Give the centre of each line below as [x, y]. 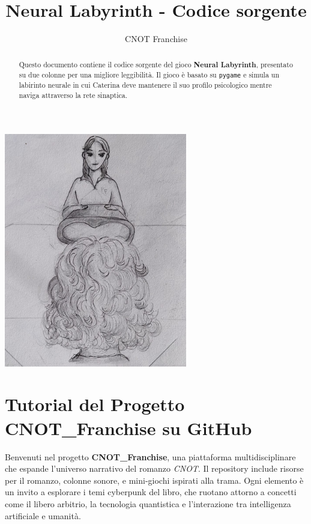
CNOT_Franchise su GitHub [128, 428]
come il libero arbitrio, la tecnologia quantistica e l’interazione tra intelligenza [148, 503]
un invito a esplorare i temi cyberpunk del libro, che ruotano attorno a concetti [151, 492]
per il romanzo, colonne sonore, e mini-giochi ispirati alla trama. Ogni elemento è [154, 480]
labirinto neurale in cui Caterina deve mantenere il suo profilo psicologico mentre [145, 85]
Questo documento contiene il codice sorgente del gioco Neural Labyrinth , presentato [156, 64]
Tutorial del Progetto [95, 404]
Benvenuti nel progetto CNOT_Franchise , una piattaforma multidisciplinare [150, 456]
